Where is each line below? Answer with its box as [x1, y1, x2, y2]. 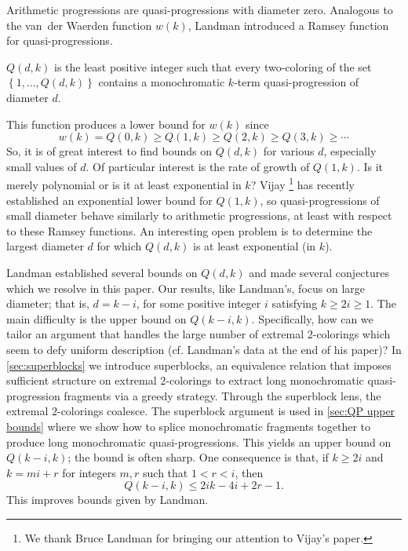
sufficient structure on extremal [6, 372, 157, 389]
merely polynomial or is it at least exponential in [6, 177, 242, 192]
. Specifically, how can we [251, 310, 373, 327]
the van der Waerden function [6, 16, 152, 33]
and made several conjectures [249, 264, 390, 280]
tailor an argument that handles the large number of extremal [6, 326, 304, 342]
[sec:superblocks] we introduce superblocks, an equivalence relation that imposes [6, 356, 392, 373]
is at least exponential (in [193, 238, 316, 254]
